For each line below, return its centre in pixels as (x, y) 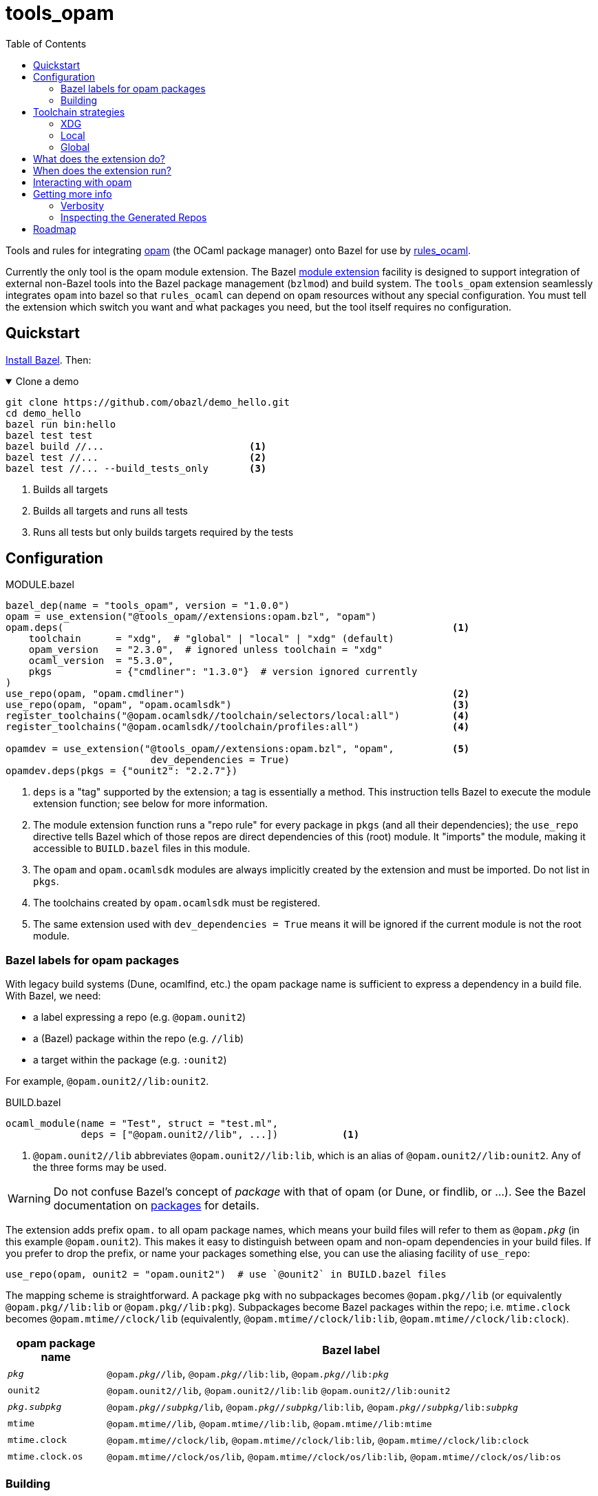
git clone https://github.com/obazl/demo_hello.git (148, 402)
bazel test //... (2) (136, 457)
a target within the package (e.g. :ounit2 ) (130, 1060)
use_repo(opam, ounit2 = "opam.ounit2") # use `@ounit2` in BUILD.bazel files (226, 1275)
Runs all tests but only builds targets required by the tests (163, 532)
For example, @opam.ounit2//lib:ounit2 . (107, 1081)
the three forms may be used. (100, 1167)
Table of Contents (46, 43)
